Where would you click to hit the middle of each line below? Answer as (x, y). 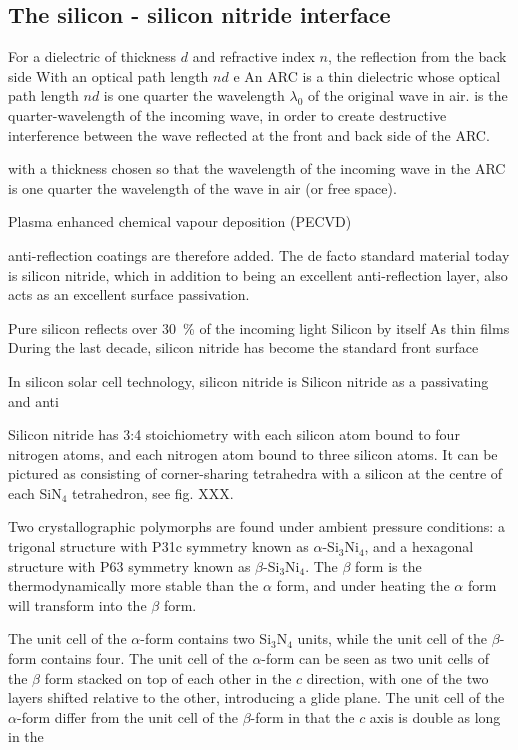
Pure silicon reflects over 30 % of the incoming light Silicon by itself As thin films (259, 327)
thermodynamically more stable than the (133, 585)
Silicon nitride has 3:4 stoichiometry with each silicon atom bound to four (234, 434)
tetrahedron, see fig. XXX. (153, 492)
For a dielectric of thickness (92, 56)
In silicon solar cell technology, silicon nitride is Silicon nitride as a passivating (248, 380)
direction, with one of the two (397, 677)
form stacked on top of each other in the (168, 677)
